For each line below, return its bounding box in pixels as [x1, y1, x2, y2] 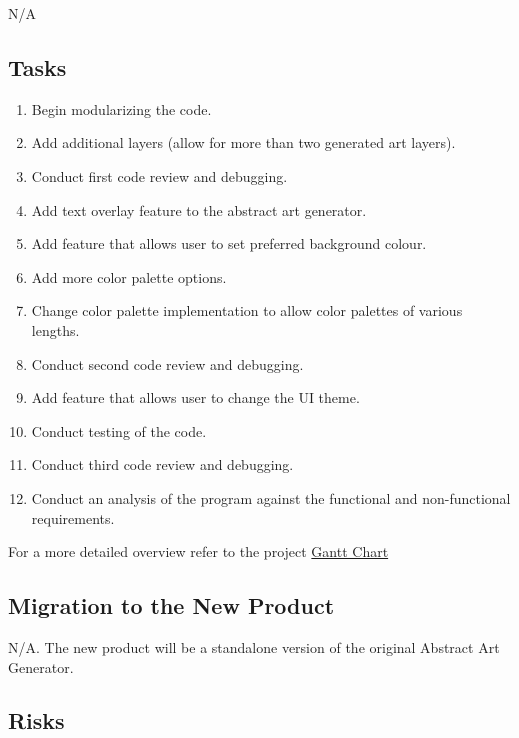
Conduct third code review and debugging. [31, 454, 294, 475]
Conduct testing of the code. [31, 420, 207, 441]
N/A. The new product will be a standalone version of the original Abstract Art [8, 636, 500, 657]
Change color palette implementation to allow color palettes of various [31, 300, 463, 321]
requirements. [31, 507, 115, 528]
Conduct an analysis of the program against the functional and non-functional [31, 487, 511, 508]
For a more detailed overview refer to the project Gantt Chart [8, 541, 389, 562]
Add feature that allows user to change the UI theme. [31, 387, 360, 408]
